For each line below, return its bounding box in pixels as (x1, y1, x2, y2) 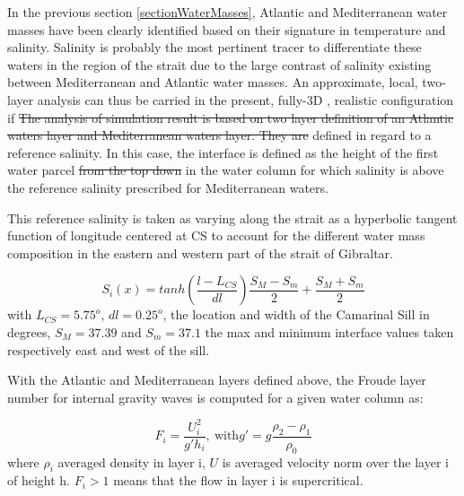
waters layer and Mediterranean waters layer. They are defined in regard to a (7, 126, 432, 144)
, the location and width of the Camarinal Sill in (162, 305, 430, 324)
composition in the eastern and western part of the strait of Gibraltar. (7, 243, 393, 262)
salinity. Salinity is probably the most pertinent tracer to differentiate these (7, 38, 422, 57)
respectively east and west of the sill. (7, 340, 210, 359)
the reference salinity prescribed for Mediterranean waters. (7, 178, 328, 196)
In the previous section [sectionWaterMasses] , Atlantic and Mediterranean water (7, 3, 448, 21)
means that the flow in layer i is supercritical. (113, 471, 363, 490)
